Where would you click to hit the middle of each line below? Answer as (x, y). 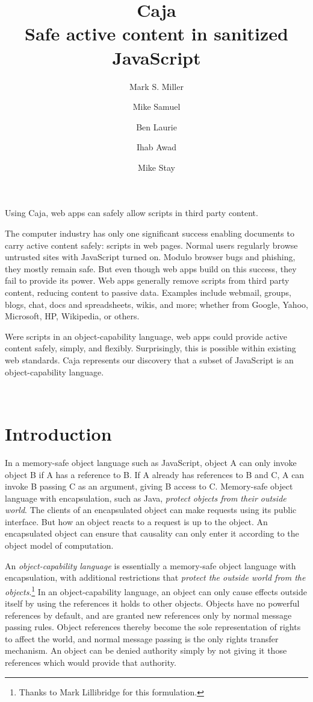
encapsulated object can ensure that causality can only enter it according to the (152, 533)
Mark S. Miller (156, 86)
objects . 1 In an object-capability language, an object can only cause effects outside (156, 590)
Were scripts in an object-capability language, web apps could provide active (146, 336)
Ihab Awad (156, 147)
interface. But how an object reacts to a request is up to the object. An (136, 521)
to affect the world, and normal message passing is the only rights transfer (142, 638)
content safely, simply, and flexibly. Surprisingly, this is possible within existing (150, 348)
